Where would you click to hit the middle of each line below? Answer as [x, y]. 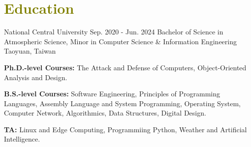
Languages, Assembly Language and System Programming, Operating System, [122, 103]
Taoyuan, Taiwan [30, 51]
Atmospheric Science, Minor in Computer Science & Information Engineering [120, 41]
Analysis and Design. [36, 77]
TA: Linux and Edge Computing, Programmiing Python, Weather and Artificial [125, 129]
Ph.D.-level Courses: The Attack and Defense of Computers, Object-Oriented [125, 67]
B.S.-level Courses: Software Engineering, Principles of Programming [112, 94]
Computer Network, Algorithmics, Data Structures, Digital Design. [105, 113]
